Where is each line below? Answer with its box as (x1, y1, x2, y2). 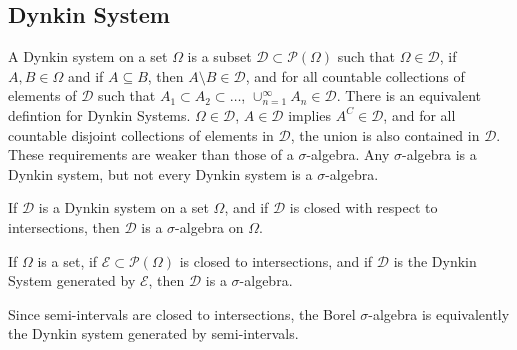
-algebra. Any (306, 144, 390, 165)
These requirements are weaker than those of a (8, 144, 294, 165)
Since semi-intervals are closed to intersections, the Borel (8, 303, 356, 324)
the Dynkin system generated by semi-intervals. (8, 323, 299, 344)
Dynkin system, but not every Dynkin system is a (8, 163, 313, 184)
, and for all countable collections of (245, 65, 465, 86)
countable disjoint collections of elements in (8, 124, 274, 145)
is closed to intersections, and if (179, 250, 373, 271)
